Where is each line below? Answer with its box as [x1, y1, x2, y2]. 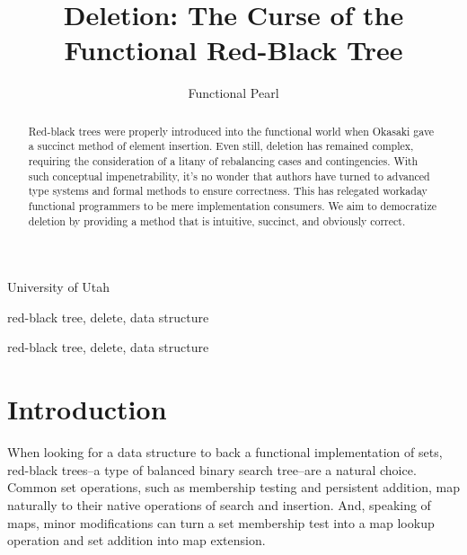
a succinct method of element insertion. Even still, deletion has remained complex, [28, 138, 414, 154]
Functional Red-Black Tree [64, 31, 403, 68]
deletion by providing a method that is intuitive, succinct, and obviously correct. [28, 213, 406, 228]
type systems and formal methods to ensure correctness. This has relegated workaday [28, 183, 427, 198]
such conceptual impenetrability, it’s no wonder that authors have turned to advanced [28, 168, 430, 183]
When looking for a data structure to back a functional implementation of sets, [7, 443, 443, 462]
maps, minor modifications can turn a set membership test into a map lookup [7, 513, 435, 532]
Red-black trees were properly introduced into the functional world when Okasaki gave [28, 123, 435, 138]
